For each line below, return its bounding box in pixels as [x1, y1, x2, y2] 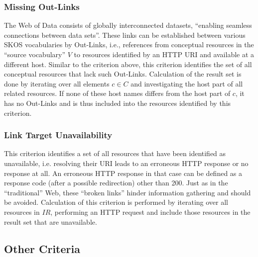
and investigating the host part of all [130, 78, 243, 88]
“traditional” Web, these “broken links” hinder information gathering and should [4, 187, 251, 197]
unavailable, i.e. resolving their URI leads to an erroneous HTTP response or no [4, 158, 249, 168]
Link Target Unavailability [4, 129, 113, 141]
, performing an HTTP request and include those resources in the [50, 206, 251, 217]
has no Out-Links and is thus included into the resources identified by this [4, 97, 231, 108]
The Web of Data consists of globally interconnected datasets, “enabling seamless [4, 20, 252, 30]
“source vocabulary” [4, 49, 66, 59]
